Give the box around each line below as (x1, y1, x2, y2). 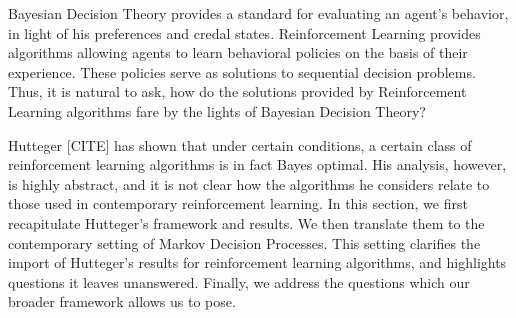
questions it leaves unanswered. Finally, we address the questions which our (8, 271, 470, 292)
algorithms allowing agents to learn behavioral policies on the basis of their (8, 42, 468, 63)
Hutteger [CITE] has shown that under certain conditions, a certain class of (8, 134, 472, 155)
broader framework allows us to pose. (8, 291, 236, 312)
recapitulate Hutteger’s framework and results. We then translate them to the (8, 212, 485, 233)
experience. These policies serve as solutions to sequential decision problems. (8, 61, 476, 82)
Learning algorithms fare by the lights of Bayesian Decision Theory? (8, 100, 426, 121)
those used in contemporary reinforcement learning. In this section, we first (8, 193, 468, 214)
